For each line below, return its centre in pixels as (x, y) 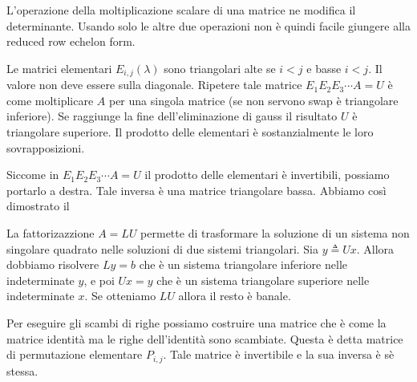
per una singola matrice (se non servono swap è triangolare (253, 100)
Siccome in (33, 175)
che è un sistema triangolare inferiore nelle (243, 264)
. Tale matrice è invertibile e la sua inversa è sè (279, 354)
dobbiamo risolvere (53, 264)
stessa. (22, 370)
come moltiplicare (50, 100)
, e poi (99, 280)
